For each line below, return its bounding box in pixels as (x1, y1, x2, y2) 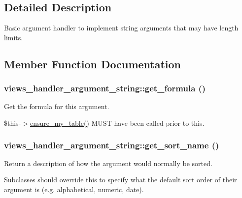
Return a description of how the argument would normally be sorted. (4, 158, 212, 168)
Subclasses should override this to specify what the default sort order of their (4, 174, 237, 185)
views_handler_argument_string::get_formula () (4, 82, 206, 94)
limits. (4, 32, 23, 42)
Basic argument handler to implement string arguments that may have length (4, 23, 239, 33)
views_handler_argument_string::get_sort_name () (4, 139, 219, 151)
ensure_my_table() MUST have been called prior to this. (30, 117, 205, 128)
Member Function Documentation (4, 56, 181, 71)
